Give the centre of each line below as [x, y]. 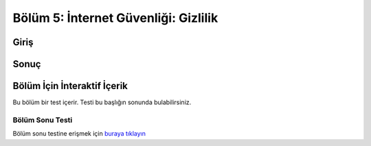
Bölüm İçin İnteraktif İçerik [70, 86]
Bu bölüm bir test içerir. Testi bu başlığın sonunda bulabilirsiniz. [102, 102]
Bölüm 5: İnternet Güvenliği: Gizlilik [115, 18]
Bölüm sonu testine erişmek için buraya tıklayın [79, 134]
